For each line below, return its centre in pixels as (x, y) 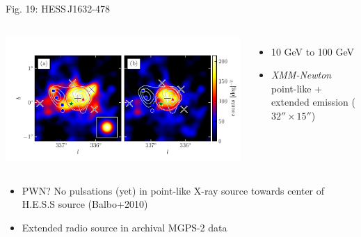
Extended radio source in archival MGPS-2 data (125, 227)
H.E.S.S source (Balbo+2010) (85, 204)
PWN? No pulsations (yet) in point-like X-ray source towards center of (173, 190)
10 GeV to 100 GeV (313, 51)
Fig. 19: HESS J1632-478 (58, 8)
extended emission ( (313, 102)
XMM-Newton (301, 75)
